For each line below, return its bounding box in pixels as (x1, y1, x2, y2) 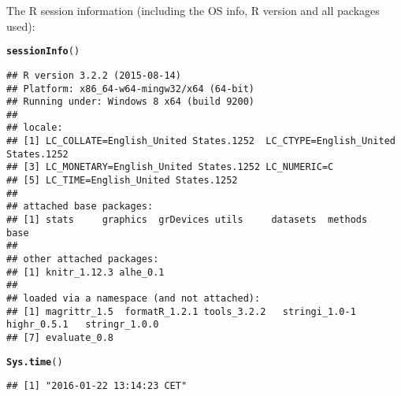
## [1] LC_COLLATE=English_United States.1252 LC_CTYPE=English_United (6, 135, 395, 147)
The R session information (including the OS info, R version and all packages (6, 2, 380, 18)
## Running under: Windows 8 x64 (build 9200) (6, 96, 254, 108)
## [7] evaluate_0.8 (6, 331, 114, 343)
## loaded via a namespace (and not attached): (6, 293, 261, 304)
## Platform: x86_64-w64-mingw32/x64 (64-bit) (6, 83, 254, 94)
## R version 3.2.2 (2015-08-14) (6, 69, 181, 81)
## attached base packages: (6, 201, 154, 213)
